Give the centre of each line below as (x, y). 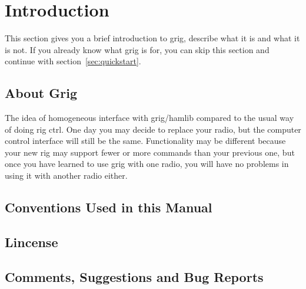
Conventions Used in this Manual (109, 207)
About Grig (41, 93)
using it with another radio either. (66, 175)
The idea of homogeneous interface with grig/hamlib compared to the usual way (149, 118)
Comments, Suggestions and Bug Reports (134, 276)
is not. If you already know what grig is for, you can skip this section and (137, 49)
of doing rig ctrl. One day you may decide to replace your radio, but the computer (153, 129)
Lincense (31, 242)
